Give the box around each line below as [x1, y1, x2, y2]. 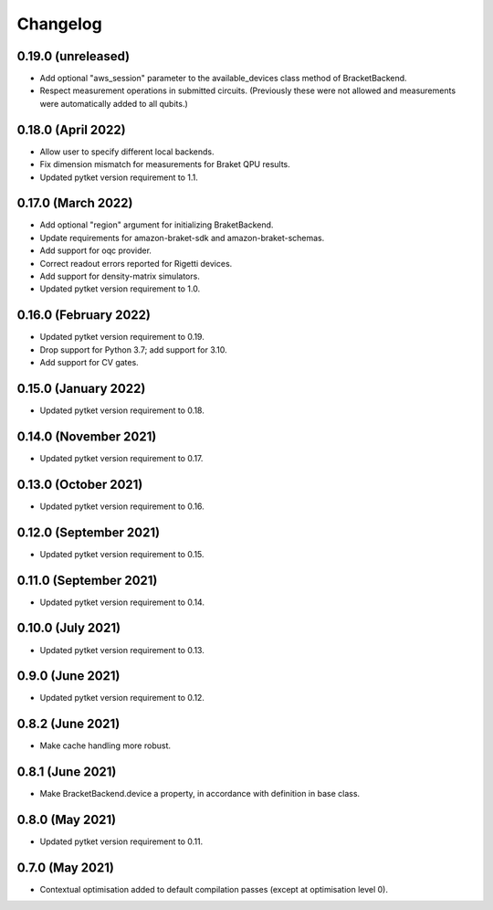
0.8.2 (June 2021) [16, 716, 121, 732]
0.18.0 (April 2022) [16, 122, 127, 137]
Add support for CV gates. [39, 357, 139, 368]
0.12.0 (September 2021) [16, 524, 160, 540]
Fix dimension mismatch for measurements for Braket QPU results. [39, 159, 291, 170]
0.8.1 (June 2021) [16, 764, 117, 780]
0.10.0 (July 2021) [16, 620, 121, 636]
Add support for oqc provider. [39, 245, 152, 256]
